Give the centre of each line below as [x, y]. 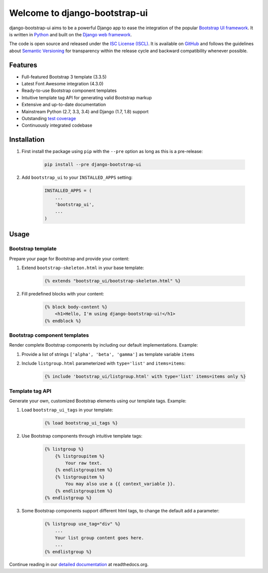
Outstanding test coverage [49, 118]
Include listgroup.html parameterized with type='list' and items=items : [103, 363]
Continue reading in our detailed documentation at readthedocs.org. [79, 565]
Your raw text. [84, 463]
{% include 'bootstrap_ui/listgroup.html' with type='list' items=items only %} [145, 377]
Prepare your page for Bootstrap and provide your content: [69, 259]
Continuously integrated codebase [57, 125]
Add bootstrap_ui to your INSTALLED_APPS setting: [77, 178]
